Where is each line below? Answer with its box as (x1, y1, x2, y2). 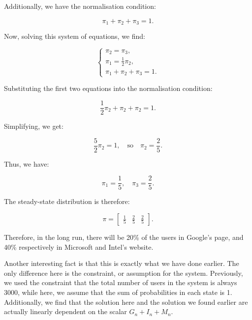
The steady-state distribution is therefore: (4, 196, 130, 206)
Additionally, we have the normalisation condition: (4, 1, 156, 11)
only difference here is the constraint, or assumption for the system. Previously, (4, 267, 243, 278)
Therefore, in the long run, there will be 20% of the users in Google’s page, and (4, 232, 244, 242)
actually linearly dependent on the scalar (4, 306, 127, 317)
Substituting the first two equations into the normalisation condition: (4, 83, 213, 93)
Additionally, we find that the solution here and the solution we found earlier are (4, 296, 248, 307)
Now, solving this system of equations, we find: (4, 31, 145, 41)
